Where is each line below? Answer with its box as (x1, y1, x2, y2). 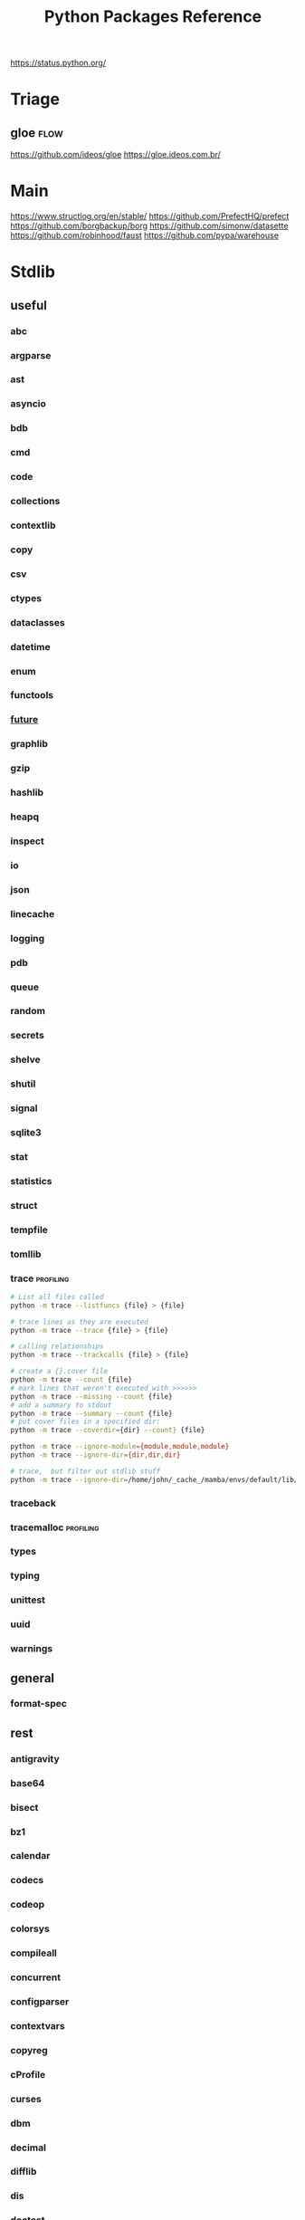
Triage (10, 89, 60, 110)
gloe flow (10, 125, 63, 140)
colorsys (10, 1922, 50, 1935)
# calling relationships (10, 1342, 104, 1351)
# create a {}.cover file (10, 1367, 108, 1376)
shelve (10, 1053, 41, 1066)
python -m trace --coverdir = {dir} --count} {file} (10, 1426, 205, 1435)
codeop (10, 1899, 45, 1911)
